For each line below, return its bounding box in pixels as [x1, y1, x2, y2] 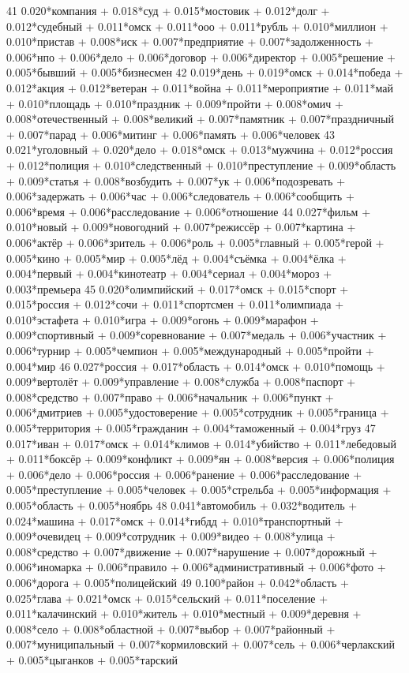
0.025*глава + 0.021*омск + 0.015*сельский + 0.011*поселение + [6, 589, 328, 606]
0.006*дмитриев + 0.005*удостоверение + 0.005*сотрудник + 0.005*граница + [6, 404, 389, 421]
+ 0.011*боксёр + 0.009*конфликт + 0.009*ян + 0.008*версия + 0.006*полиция [6, 451, 395, 467]
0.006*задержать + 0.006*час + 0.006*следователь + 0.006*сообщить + [6, 188, 355, 204]
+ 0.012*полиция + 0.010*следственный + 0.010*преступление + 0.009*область [6, 156, 396, 173]
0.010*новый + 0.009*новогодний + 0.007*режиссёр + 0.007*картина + [6, 219, 356, 235]
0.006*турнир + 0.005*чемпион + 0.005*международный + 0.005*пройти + [6, 342, 374, 359]
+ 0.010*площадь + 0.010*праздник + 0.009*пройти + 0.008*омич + [6, 95, 343, 111]
